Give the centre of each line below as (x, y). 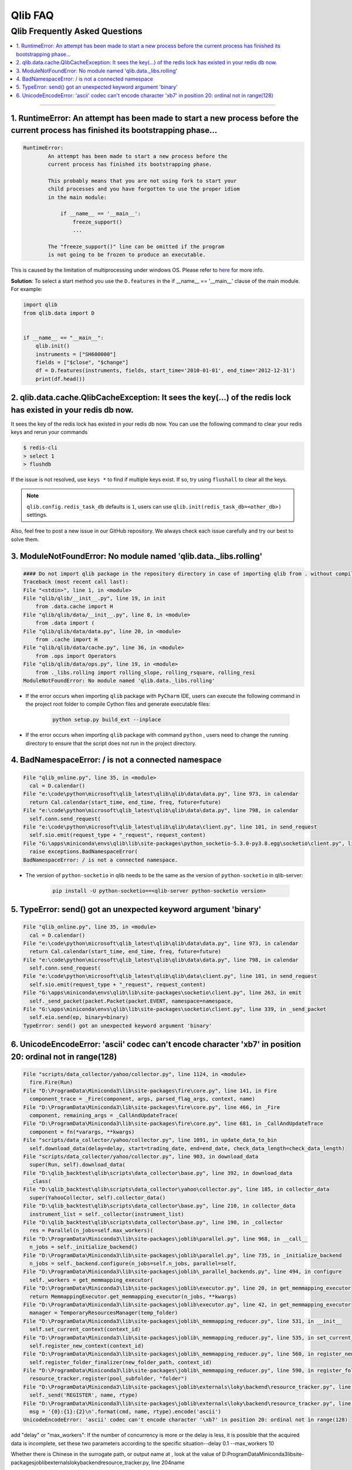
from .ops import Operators (76, 656)
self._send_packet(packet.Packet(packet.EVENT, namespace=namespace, (132, 1001)
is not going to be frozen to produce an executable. (127, 255)
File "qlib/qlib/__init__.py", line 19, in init (94, 599)
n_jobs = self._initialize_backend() (84, 1247)
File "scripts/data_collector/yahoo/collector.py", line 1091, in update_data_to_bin (150, 1140)
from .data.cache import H (75, 607)
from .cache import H (67, 639)
